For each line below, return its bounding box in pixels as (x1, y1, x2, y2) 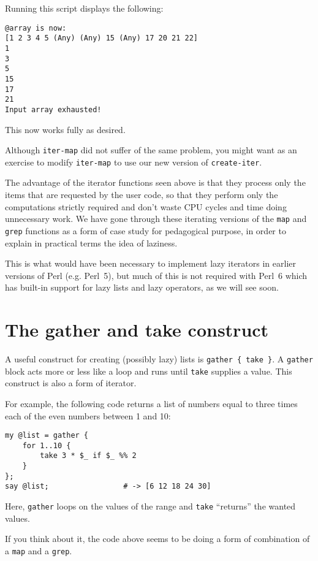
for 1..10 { (22, 441, 71, 450)
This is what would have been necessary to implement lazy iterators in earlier (5, 257, 296, 270)
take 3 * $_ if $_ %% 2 (40, 451, 137, 460)
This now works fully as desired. (5, 123, 126, 135)
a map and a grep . (5, 544, 72, 557)
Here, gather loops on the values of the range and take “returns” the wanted (5, 500, 296, 513)
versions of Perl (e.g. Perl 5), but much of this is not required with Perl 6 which (5, 269, 308, 281)
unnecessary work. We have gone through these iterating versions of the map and (5, 212, 307, 225)
